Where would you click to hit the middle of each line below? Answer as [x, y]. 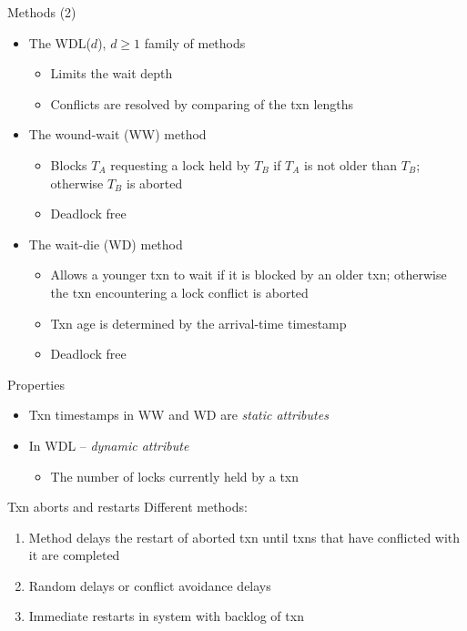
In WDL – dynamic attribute [109, 445]
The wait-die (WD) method [106, 244]
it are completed [74, 555]
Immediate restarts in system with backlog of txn [166, 616]
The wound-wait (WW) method [117, 134]
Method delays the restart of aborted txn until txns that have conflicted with [244, 537]
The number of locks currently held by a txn [175, 476]
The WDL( [60, 42]
